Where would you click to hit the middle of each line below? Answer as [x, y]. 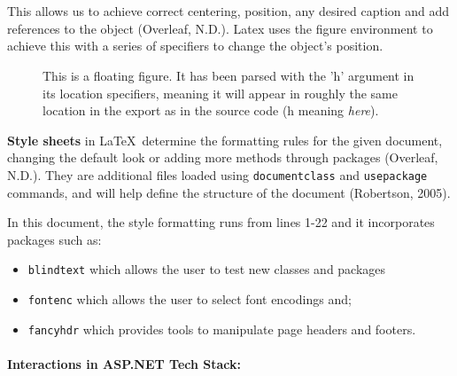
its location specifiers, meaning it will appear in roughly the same [220, 93]
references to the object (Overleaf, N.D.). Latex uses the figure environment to [220, 28]
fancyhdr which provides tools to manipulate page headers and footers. [222, 329]
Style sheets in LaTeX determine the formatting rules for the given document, [225, 140]
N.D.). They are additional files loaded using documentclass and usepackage [217, 174]
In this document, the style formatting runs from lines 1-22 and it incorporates [221, 222]
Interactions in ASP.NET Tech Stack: [124, 363]
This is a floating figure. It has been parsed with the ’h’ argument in [228, 75]
